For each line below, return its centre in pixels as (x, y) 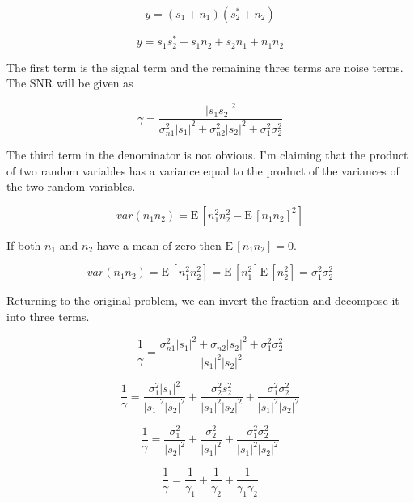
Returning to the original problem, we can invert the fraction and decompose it (203, 300)
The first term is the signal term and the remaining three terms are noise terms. (205, 67)
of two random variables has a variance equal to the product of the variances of (203, 170)
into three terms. (48, 317)
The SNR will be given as (70, 83)
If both (24, 245)
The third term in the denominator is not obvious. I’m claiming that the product (207, 155)
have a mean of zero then (159, 245)
